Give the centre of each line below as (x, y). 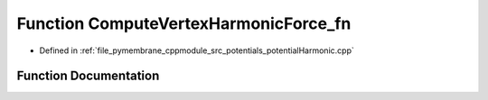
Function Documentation (88, 76)
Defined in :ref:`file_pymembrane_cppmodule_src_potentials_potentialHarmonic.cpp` (197, 50)
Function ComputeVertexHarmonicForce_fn (184, 23)
